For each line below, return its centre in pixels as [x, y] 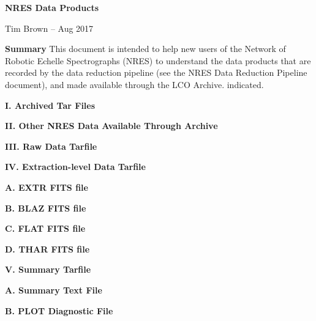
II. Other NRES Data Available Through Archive [111, 126]
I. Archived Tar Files [50, 105]
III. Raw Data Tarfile [51, 146]
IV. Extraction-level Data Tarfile [75, 167]
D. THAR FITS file [47, 249]
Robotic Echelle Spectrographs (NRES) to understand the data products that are [158, 60]
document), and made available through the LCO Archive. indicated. [134, 84]
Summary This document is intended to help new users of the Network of [145, 49]
